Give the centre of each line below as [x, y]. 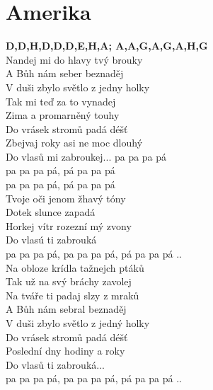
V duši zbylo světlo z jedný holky [78, 323]
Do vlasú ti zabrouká [51, 240]
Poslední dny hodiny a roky [65, 351]
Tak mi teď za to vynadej [61, 101]
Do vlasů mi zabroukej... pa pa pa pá [86, 156]
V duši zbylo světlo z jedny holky [78, 87]
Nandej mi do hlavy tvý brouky [74, 59]
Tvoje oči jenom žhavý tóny [66, 198]
